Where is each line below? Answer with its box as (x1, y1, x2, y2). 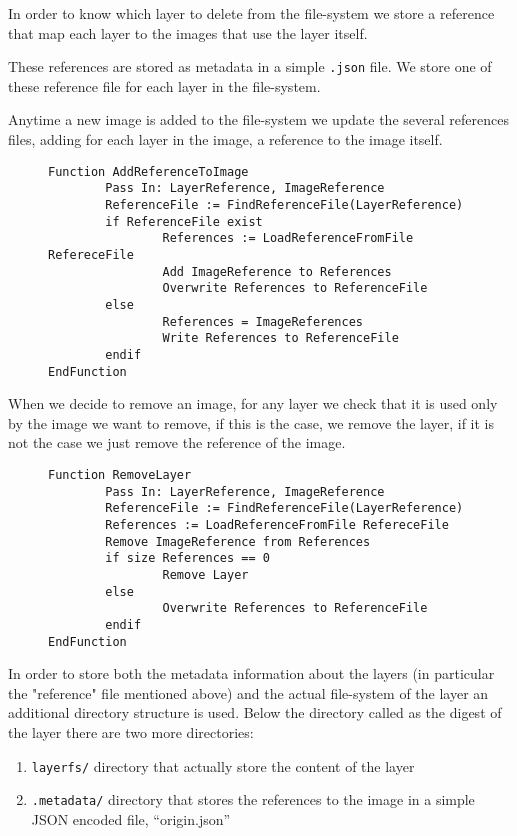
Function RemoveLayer (48, 467, 192, 482)
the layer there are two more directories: (8, 721, 254, 742)
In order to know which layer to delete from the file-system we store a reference (8, 3, 495, 23)
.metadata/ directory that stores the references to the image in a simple (31, 789, 475, 810)
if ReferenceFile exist (105, 214, 263, 229)
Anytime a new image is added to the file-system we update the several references (8, 109, 509, 130)
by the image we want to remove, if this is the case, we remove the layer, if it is (8, 412, 495, 433)
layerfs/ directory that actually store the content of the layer (31, 755, 415, 776)
